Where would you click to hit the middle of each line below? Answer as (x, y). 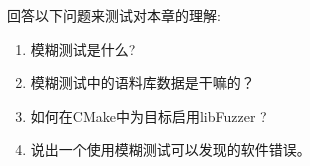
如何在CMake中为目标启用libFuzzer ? (148, 115)
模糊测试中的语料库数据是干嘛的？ (142, 82)
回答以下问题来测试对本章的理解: (114, 15)
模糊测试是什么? (83, 48)
